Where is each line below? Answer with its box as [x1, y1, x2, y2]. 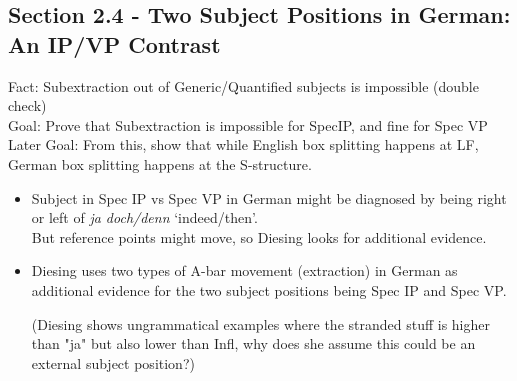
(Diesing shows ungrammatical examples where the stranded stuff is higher [31, 313, 490, 334]
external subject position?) [31, 352, 195, 373]
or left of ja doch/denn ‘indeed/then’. [31, 207, 258, 228]
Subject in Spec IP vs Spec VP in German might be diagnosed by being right [31, 187, 507, 208]
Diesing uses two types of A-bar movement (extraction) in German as [31, 260, 458, 281]
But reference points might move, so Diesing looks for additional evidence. [31, 226, 487, 247]
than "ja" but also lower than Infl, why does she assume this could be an [31, 333, 476, 354]
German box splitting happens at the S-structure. [8, 153, 312, 174]
